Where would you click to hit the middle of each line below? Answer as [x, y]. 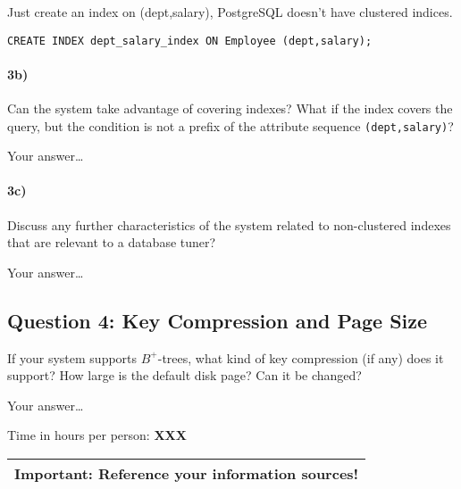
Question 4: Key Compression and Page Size [218, 320]
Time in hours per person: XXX [97, 435]
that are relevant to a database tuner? [112, 242]
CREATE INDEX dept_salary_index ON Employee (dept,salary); [190, 41]
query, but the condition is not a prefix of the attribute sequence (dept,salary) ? [230, 125]
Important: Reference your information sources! [187, 474]
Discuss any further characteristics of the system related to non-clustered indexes [229, 224]
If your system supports [72, 357]
